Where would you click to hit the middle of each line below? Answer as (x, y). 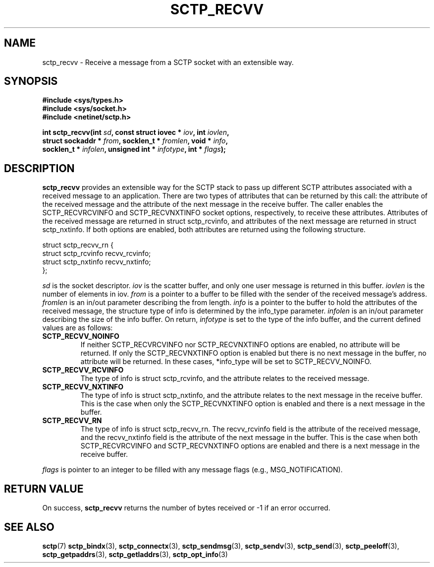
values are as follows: (78, 328)
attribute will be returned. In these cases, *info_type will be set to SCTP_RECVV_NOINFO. (226, 362)
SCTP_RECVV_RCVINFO (83, 370)
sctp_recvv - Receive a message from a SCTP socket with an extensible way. (168, 62)
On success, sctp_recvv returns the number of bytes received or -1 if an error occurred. (186, 508)
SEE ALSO (29, 527)
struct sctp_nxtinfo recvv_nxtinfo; (97, 262)
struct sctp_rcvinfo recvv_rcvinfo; (97, 253)
